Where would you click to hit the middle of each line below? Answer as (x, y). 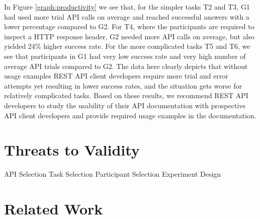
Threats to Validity (72, 150)
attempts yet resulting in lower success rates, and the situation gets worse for (123, 85)
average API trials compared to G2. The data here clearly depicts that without (126, 66)
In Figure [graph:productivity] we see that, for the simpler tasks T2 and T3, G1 (127, 7)
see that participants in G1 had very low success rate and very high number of (125, 56)
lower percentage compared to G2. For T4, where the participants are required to (129, 26)
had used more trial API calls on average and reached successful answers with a (127, 16)
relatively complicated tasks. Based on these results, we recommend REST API (126, 95)
